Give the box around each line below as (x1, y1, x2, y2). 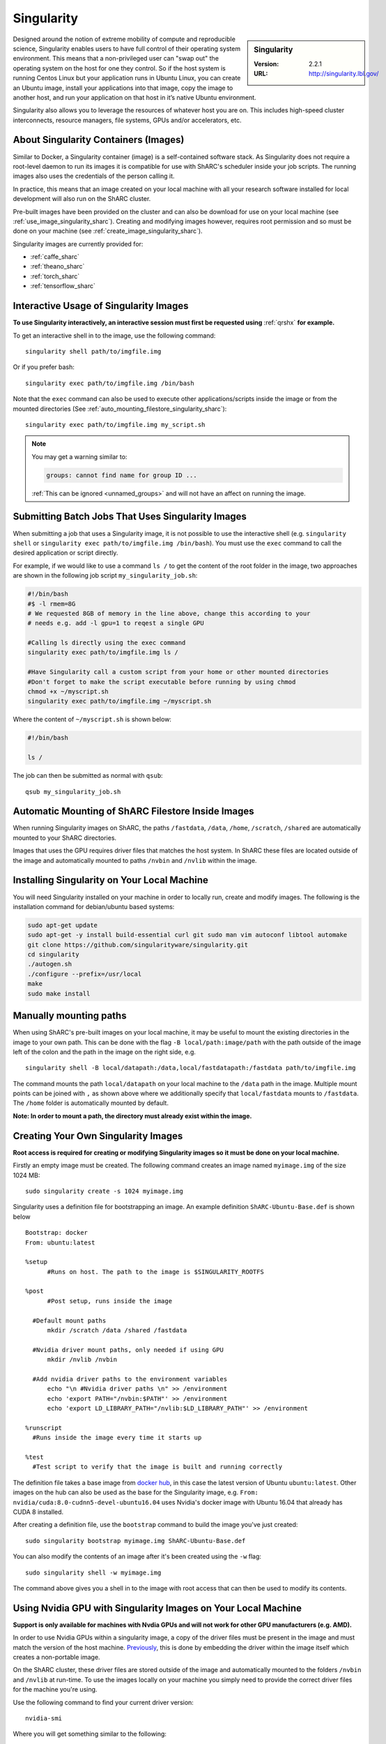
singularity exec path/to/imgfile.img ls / (27, 649, 179, 656)
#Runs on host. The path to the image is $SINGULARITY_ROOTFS (47, 1268, 264, 1276)
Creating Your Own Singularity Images (13, 1130, 183, 1142)
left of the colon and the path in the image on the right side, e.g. (13, 1047, 196, 1056)
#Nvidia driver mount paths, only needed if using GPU (32, 1346, 224, 1353)
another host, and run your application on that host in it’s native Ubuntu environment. (13, 93, 257, 101)
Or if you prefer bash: (13, 363, 75, 371)
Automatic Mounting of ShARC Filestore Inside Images (13, 806, 254, 818)
